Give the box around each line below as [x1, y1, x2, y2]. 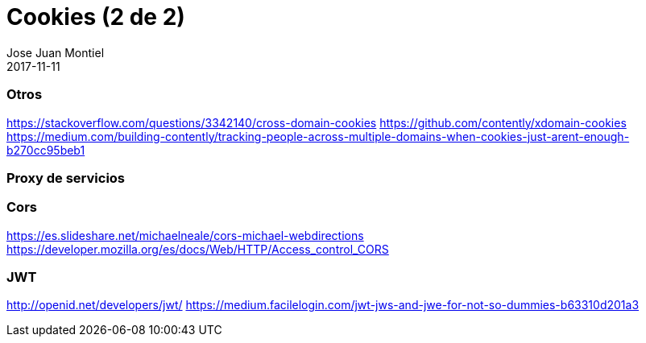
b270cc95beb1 [6, 143, 85, 157]
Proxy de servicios [6, 169, 126, 186]
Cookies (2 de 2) [6, 3, 185, 31]
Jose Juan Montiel [6, 45, 105, 60]
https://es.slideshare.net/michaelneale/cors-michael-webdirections [6, 228, 364, 242]
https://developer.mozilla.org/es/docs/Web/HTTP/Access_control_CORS [6, 242, 389, 256]
